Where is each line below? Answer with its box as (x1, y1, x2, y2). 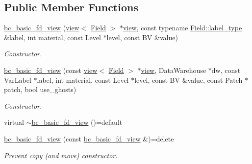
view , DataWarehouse (141, 65, 206, 75)
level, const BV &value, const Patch (134, 74, 243, 85)
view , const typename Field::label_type (123, 23, 242, 33)
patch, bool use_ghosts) (4, 84, 76, 94)
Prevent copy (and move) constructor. (4, 150, 118, 160)
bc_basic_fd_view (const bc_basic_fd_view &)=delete (4, 133, 174, 143)
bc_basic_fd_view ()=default (31, 117, 123, 127)
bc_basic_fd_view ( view (4, 23, 79, 33)
